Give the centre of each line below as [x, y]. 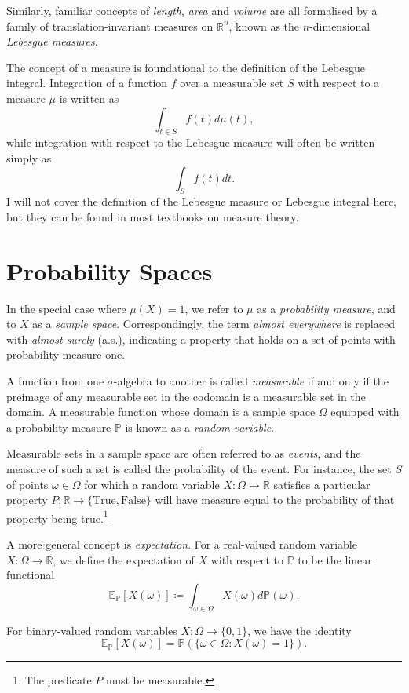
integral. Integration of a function [87, 83]
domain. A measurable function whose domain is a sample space [161, 412]
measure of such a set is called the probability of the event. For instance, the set [199, 469]
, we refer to [214, 308]
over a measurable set [232, 83]
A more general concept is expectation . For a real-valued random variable [182, 544]
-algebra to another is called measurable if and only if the [251, 381]
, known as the [264, 26]
